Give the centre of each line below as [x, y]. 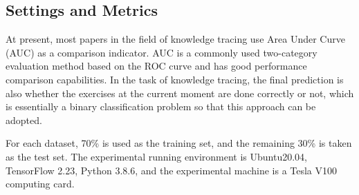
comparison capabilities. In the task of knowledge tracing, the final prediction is [175, 79]
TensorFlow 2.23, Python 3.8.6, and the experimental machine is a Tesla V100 [172, 170]
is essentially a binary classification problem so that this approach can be [161, 106]
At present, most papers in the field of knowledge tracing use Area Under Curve [175, 39]
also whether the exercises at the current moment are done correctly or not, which [180, 93]
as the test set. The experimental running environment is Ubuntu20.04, [156, 156]
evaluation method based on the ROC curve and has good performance [156, 66]
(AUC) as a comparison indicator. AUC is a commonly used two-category [162, 52]
